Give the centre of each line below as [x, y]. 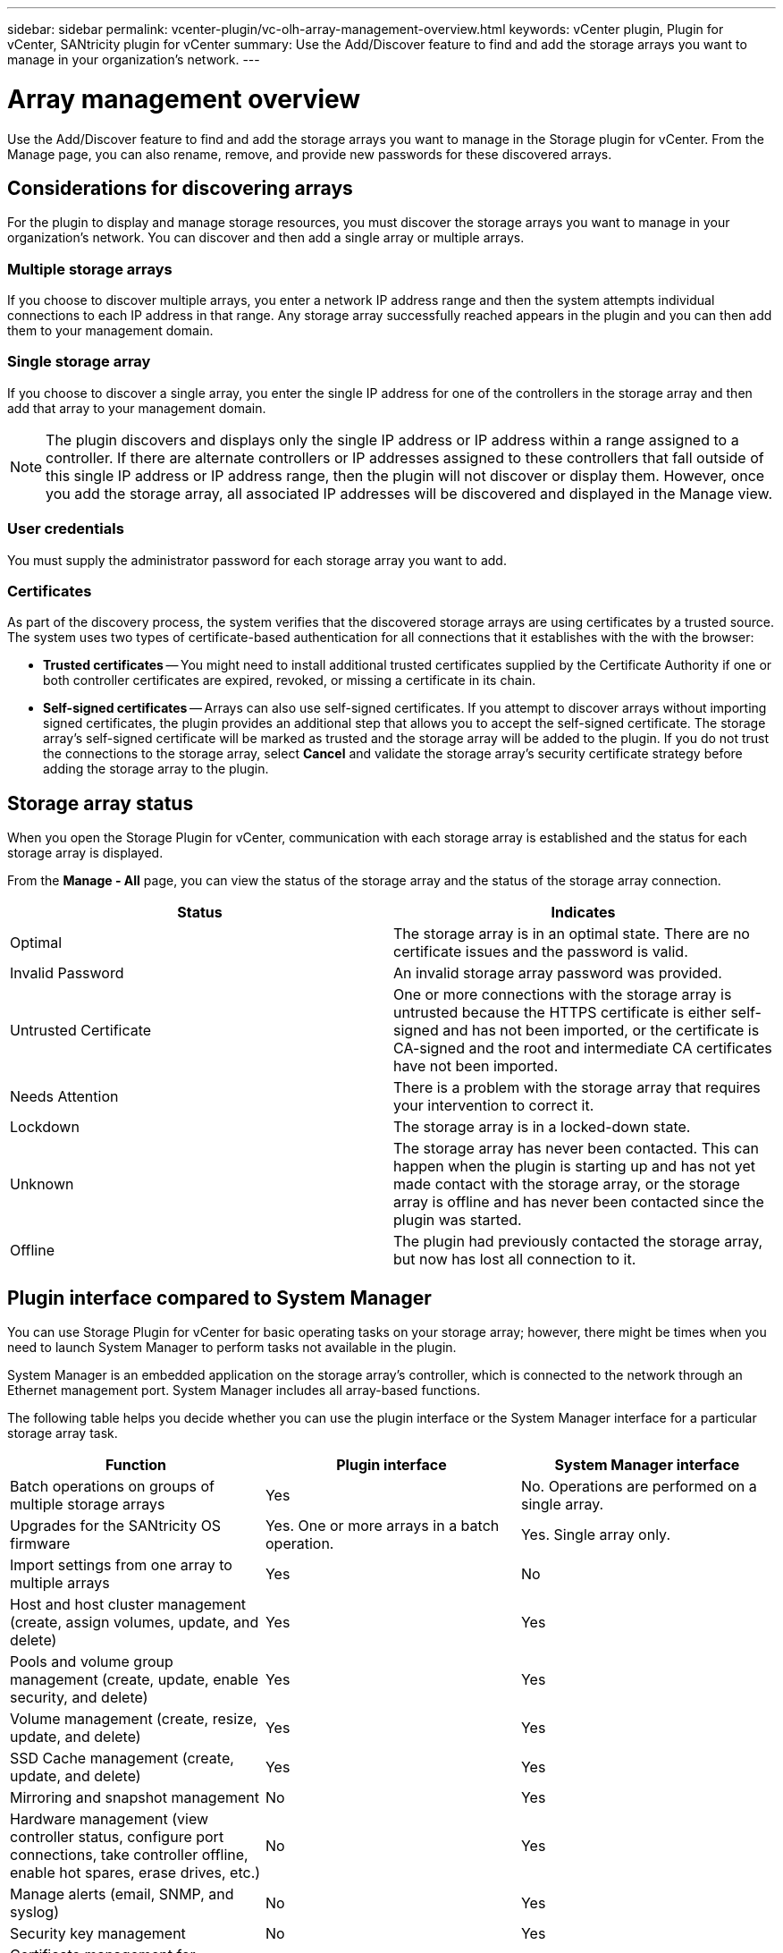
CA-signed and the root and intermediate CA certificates [583, 1048]
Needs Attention [64, 1097]
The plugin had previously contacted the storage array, [578, 1242]
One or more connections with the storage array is [563, 995]
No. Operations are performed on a [639, 1487]
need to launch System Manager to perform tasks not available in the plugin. [232, 1348]
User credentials [66, 529]
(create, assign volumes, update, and [135, 1623]
